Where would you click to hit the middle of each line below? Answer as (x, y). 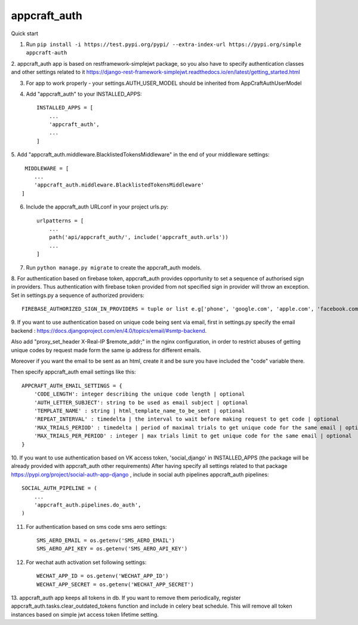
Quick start (24, 33)
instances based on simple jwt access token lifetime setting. (85, 614)
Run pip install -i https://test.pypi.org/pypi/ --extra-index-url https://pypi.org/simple (163, 44)
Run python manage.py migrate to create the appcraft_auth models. (114, 267)
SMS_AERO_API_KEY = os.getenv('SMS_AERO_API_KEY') (112, 549)
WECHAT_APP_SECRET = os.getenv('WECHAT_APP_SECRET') (115, 584)
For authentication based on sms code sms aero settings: (96, 526)
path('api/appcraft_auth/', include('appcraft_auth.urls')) (139, 237)
